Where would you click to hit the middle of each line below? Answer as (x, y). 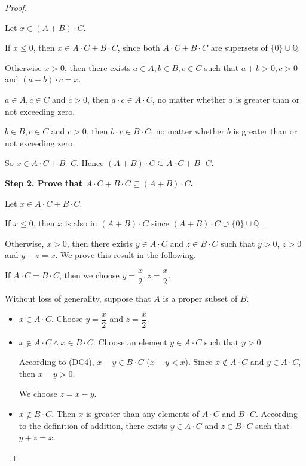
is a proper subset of (200, 298)
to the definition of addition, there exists (93, 425)
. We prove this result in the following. (126, 255)
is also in (81, 223)
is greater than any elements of (143, 413)
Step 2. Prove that (44, 183)
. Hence (90, 163)
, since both (139, 47)
